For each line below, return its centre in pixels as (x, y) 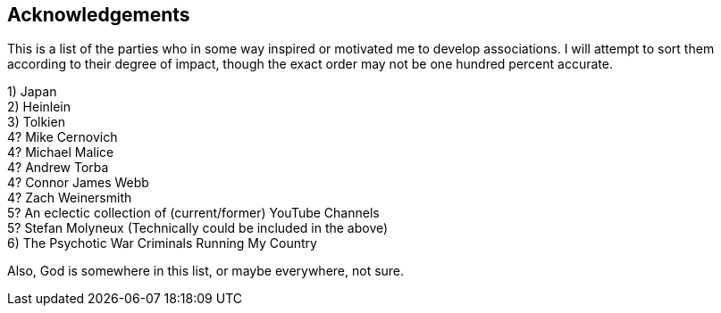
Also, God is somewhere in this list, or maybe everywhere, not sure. (206, 271)
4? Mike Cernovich (63, 137)
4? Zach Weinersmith (70, 198)
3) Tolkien (36, 122)
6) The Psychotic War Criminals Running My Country (162, 243)
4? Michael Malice (61, 152)
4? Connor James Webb (78, 183)
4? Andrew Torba (58, 168)
